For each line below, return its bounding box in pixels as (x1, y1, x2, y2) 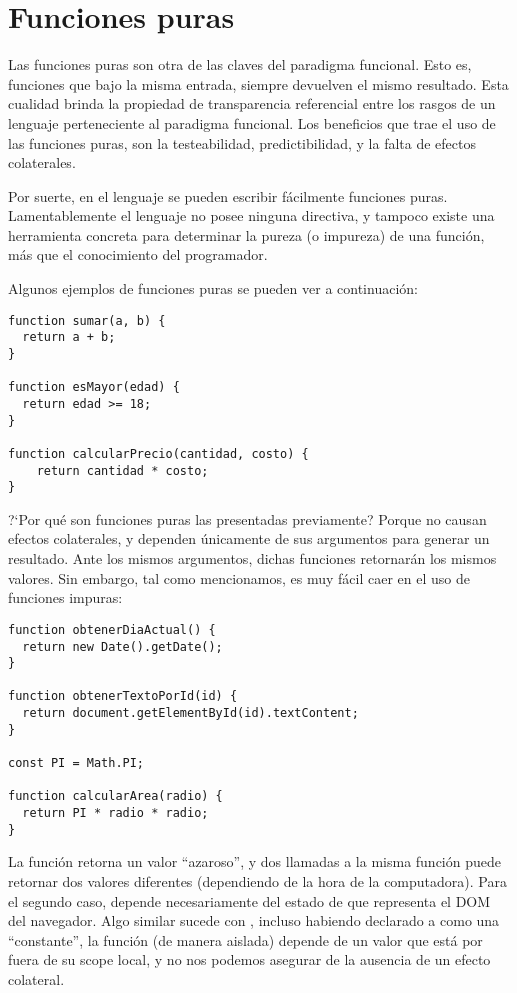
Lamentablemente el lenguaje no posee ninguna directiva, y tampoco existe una (8, 205, 495, 226)
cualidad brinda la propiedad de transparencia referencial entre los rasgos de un (8, 93, 496, 114)
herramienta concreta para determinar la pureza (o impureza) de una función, (8, 224, 485, 245)
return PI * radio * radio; (22, 806, 209, 821)
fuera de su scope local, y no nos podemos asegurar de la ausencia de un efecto (8, 949, 491, 970)
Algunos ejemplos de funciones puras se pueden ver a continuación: (8, 278, 418, 299)
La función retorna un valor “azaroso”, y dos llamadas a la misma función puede (8, 851, 501, 872)
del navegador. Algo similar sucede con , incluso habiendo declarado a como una (8, 910, 500, 931)
